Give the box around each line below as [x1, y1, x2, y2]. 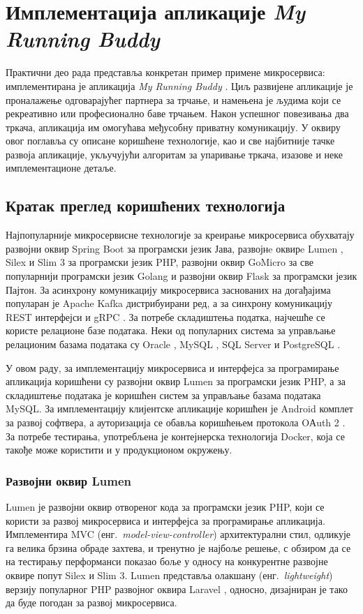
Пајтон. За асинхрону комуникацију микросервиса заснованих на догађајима [6, 282, 331, 297]
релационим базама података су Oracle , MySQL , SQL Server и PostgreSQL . [6, 337, 341, 352]
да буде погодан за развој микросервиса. [6, 595, 177, 610]
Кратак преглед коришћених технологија [6, 195, 286, 216]
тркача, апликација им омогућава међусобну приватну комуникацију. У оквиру [6, 119, 341, 134]
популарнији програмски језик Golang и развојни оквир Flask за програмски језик [6, 269, 357, 283]
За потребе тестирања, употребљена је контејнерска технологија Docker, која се [6, 428, 345, 443]
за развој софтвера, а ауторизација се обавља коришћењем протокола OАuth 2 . [6, 414, 346, 429]
